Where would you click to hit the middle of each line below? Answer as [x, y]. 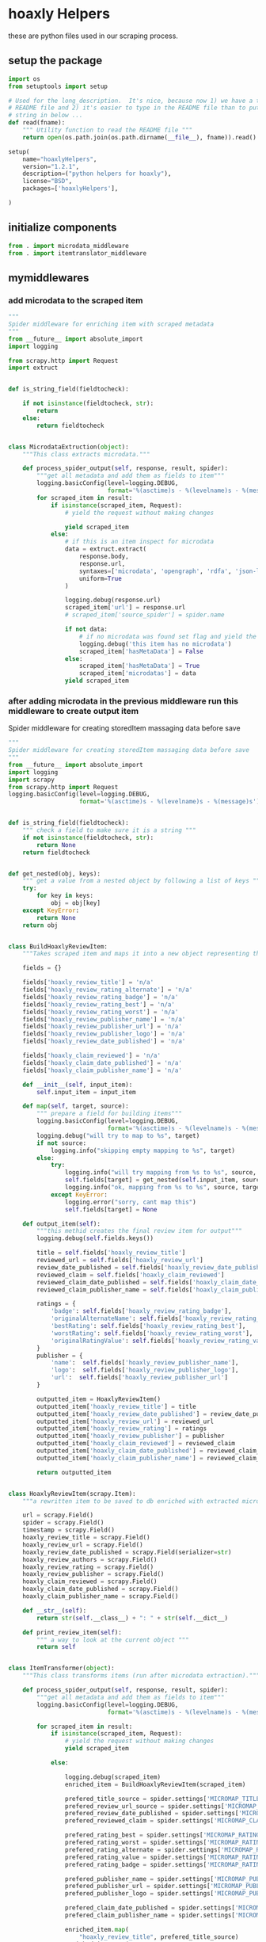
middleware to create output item [74, 711]
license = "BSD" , [47, 181]
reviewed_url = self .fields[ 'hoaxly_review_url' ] [120, 1261]
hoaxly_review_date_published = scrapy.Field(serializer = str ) [127, 1552]
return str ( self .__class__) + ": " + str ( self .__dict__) [132, 1618]
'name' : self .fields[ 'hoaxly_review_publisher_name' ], [144, 1363]
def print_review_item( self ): [72, 1632]
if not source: [62, 1143]
